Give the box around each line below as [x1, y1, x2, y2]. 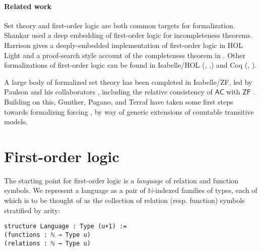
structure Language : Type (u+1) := [4, 223, 127, 230]
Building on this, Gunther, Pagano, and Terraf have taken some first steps [4, 96, 233, 107]
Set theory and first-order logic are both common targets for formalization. [4, 20, 235, 30]
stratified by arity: [4, 205, 60, 215]
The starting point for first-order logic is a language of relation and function [4, 175, 238, 185]
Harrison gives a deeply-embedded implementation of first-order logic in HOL [4, 39, 243, 50]
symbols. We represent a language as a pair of [4, 185, 146, 195]
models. [4, 116, 28, 127]
